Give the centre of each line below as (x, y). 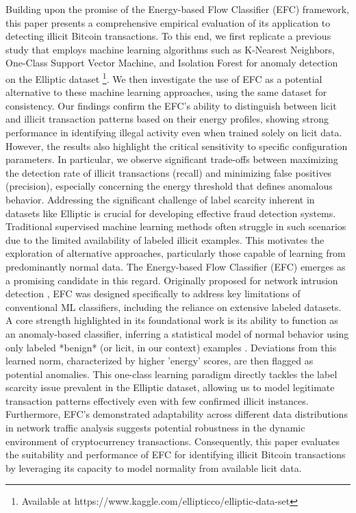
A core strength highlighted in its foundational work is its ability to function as (172, 320)
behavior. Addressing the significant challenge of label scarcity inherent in (160, 199)
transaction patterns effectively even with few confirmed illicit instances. (157, 400)
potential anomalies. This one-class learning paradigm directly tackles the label (171, 374)
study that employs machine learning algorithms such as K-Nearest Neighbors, (170, 49)
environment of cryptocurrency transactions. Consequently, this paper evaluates (173, 441)
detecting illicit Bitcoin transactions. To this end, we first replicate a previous (168, 36)
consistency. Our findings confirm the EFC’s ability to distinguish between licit (171, 105)
